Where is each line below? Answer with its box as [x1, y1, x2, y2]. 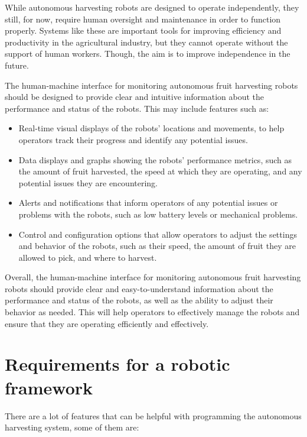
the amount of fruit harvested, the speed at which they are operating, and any [18, 165, 302, 177]
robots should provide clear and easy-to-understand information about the [5, 282, 273, 294]
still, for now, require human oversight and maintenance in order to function [5, 12, 281, 25]
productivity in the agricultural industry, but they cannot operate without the [5, 35, 288, 48]
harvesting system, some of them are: [5, 421, 139, 433]
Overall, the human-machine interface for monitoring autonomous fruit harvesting [5, 271, 301, 283]
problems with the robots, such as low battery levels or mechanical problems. [18, 208, 298, 220]
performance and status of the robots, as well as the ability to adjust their [5, 294, 273, 306]
